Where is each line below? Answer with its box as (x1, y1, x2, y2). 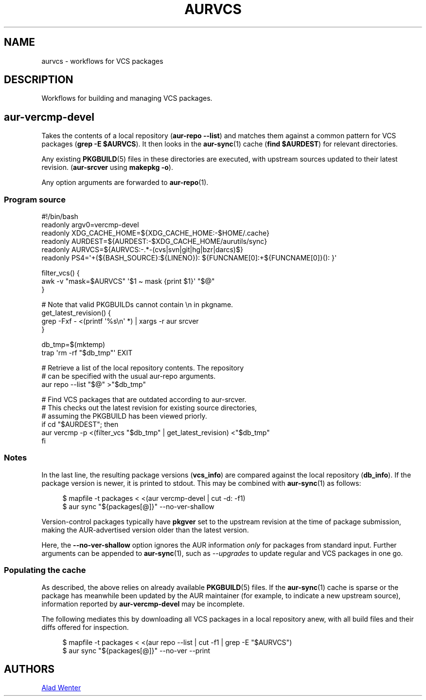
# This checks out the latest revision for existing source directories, (41, 404, 257, 412)
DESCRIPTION (4, 74, 73, 86)
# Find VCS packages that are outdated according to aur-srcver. (41, 395, 247, 404)
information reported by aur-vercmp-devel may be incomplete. (41, 599, 245, 608)
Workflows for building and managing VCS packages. (41, 94, 213, 103)
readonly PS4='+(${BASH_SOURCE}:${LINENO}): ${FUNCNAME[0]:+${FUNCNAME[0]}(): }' (41, 254, 337, 262)
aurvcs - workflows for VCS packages (41, 56, 163, 65)
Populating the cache (4, 565, 86, 575)
